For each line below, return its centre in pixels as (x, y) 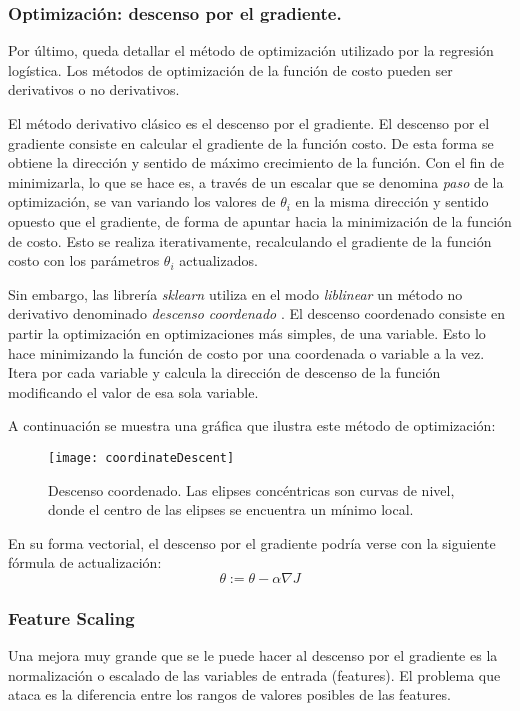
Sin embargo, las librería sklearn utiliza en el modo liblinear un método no (235, 293)
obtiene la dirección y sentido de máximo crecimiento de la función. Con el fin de (256, 162)
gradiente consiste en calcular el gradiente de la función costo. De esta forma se (251, 142)
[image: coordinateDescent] (141, 457)
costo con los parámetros (84, 260)
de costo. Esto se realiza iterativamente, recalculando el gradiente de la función (250, 240)
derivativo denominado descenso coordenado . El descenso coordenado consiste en (257, 313)
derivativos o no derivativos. (94, 89)
